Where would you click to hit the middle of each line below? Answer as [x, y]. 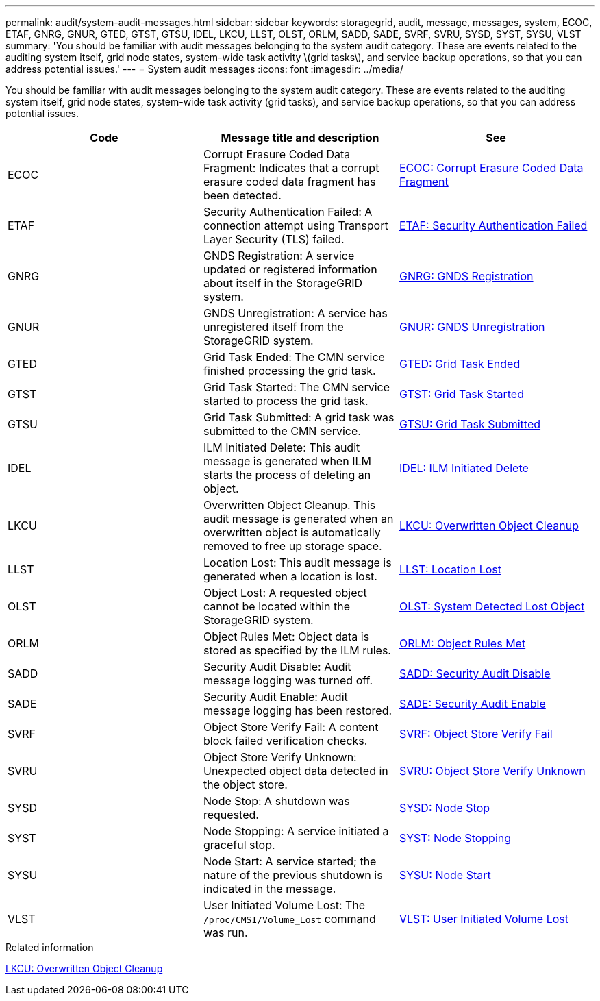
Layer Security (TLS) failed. [274, 239]
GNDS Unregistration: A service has [295, 313]
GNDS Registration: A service [279, 256]
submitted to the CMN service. [282, 431]
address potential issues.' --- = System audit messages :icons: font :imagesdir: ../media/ [204, 69]
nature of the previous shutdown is [293, 875]
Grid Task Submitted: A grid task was [299, 417]
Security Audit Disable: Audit [277, 667]
